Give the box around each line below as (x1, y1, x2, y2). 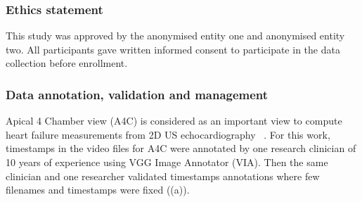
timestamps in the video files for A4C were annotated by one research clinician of (6, 141, 356, 156)
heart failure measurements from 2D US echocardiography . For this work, (6, 127, 330, 141)
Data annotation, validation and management (6, 85, 269, 103)
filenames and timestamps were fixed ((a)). (6, 182, 190, 197)
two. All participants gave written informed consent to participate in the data (6, 42, 340, 56)
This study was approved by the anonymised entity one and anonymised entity (6, 28, 345, 43)
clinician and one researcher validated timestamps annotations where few (6, 168, 320, 183)
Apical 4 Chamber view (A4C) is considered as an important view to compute (6, 113, 342, 128)
